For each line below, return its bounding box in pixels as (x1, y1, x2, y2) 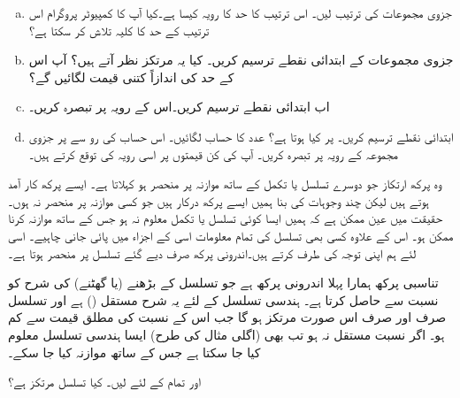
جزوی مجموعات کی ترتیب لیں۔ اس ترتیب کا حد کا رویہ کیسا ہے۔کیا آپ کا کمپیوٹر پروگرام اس (28, 4, 452, 21)
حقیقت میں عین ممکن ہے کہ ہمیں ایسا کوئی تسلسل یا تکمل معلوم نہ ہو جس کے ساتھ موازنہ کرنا (8, 209, 443, 227)
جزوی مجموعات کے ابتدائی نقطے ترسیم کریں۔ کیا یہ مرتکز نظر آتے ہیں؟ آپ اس (28, 50, 454, 69)
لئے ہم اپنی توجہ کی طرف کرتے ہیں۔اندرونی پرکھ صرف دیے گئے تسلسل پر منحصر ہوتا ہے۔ (8, 243, 417, 262)
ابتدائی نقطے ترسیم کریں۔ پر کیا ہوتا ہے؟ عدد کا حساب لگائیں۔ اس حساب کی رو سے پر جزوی (28, 126, 454, 145)
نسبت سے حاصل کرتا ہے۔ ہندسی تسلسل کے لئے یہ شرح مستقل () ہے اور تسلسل (8, 290, 439, 309)
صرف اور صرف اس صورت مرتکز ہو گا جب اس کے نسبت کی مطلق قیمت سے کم (8, 308, 447, 326)
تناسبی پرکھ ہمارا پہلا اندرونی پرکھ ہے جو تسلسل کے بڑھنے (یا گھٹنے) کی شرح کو (8, 273, 439, 292)
